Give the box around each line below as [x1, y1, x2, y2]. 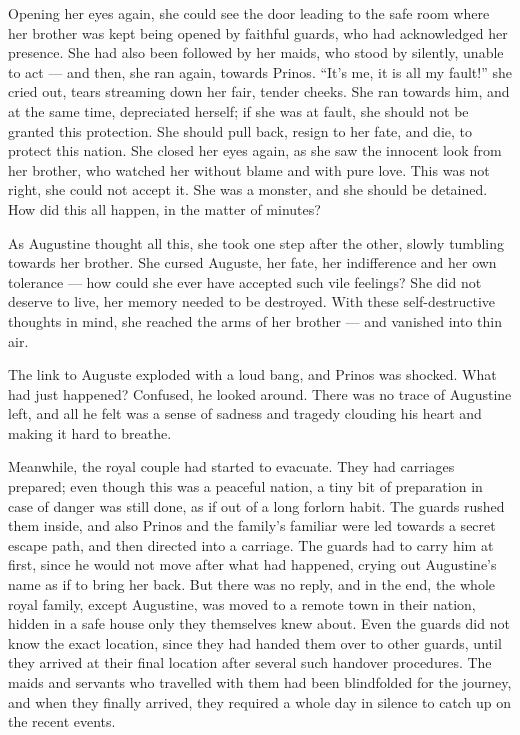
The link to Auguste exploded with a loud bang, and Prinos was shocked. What [8, 364, 497, 385]
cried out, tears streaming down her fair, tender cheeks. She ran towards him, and [8, 81, 510, 102]
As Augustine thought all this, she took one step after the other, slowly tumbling [8, 232, 504, 253]
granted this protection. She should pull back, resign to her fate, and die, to [8, 120, 472, 141]
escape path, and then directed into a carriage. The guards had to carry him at [8, 534, 494, 555]
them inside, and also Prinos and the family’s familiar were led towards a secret [8, 515, 496, 536]
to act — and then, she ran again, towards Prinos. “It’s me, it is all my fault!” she [8, 61, 512, 82]
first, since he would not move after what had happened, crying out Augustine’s [8, 554, 497, 575]
